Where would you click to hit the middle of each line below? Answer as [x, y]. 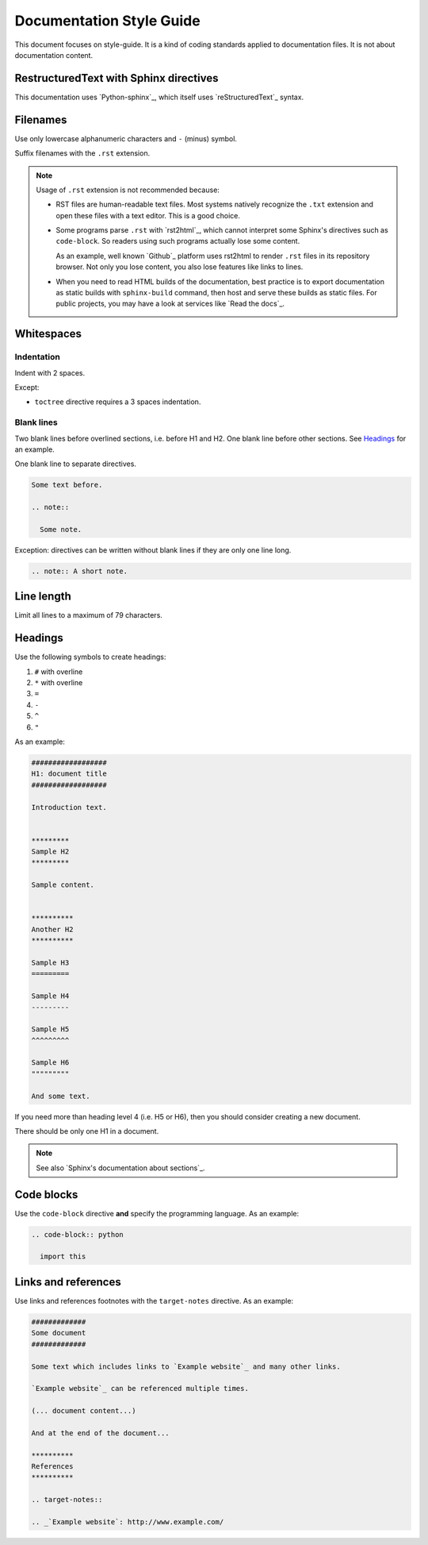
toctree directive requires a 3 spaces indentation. [118, 402]
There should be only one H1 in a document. [87, 1131]
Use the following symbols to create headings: [90, 657]
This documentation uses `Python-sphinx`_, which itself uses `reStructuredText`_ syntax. [159, 97]
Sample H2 [50, 852]
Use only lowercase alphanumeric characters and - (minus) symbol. [126, 138]
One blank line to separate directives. [75, 464]
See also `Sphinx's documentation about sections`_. [120, 1168]
